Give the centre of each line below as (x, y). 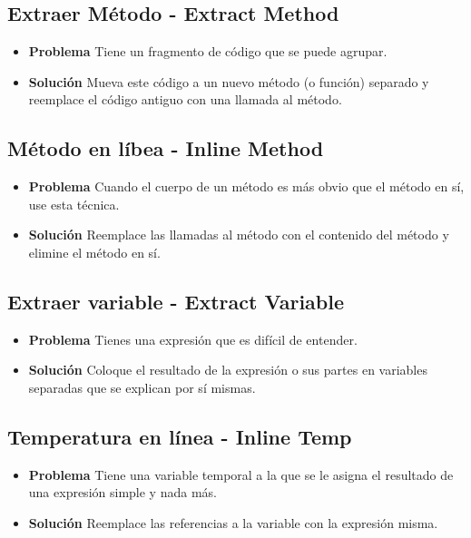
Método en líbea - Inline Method (166, 148)
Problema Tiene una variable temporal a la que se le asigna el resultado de (241, 474)
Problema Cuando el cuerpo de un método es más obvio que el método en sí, (246, 186)
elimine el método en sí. (94, 252)
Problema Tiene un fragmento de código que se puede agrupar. (208, 51)
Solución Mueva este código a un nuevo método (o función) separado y (229, 81)
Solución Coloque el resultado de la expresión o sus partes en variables (228, 370)
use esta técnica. (74, 204)
